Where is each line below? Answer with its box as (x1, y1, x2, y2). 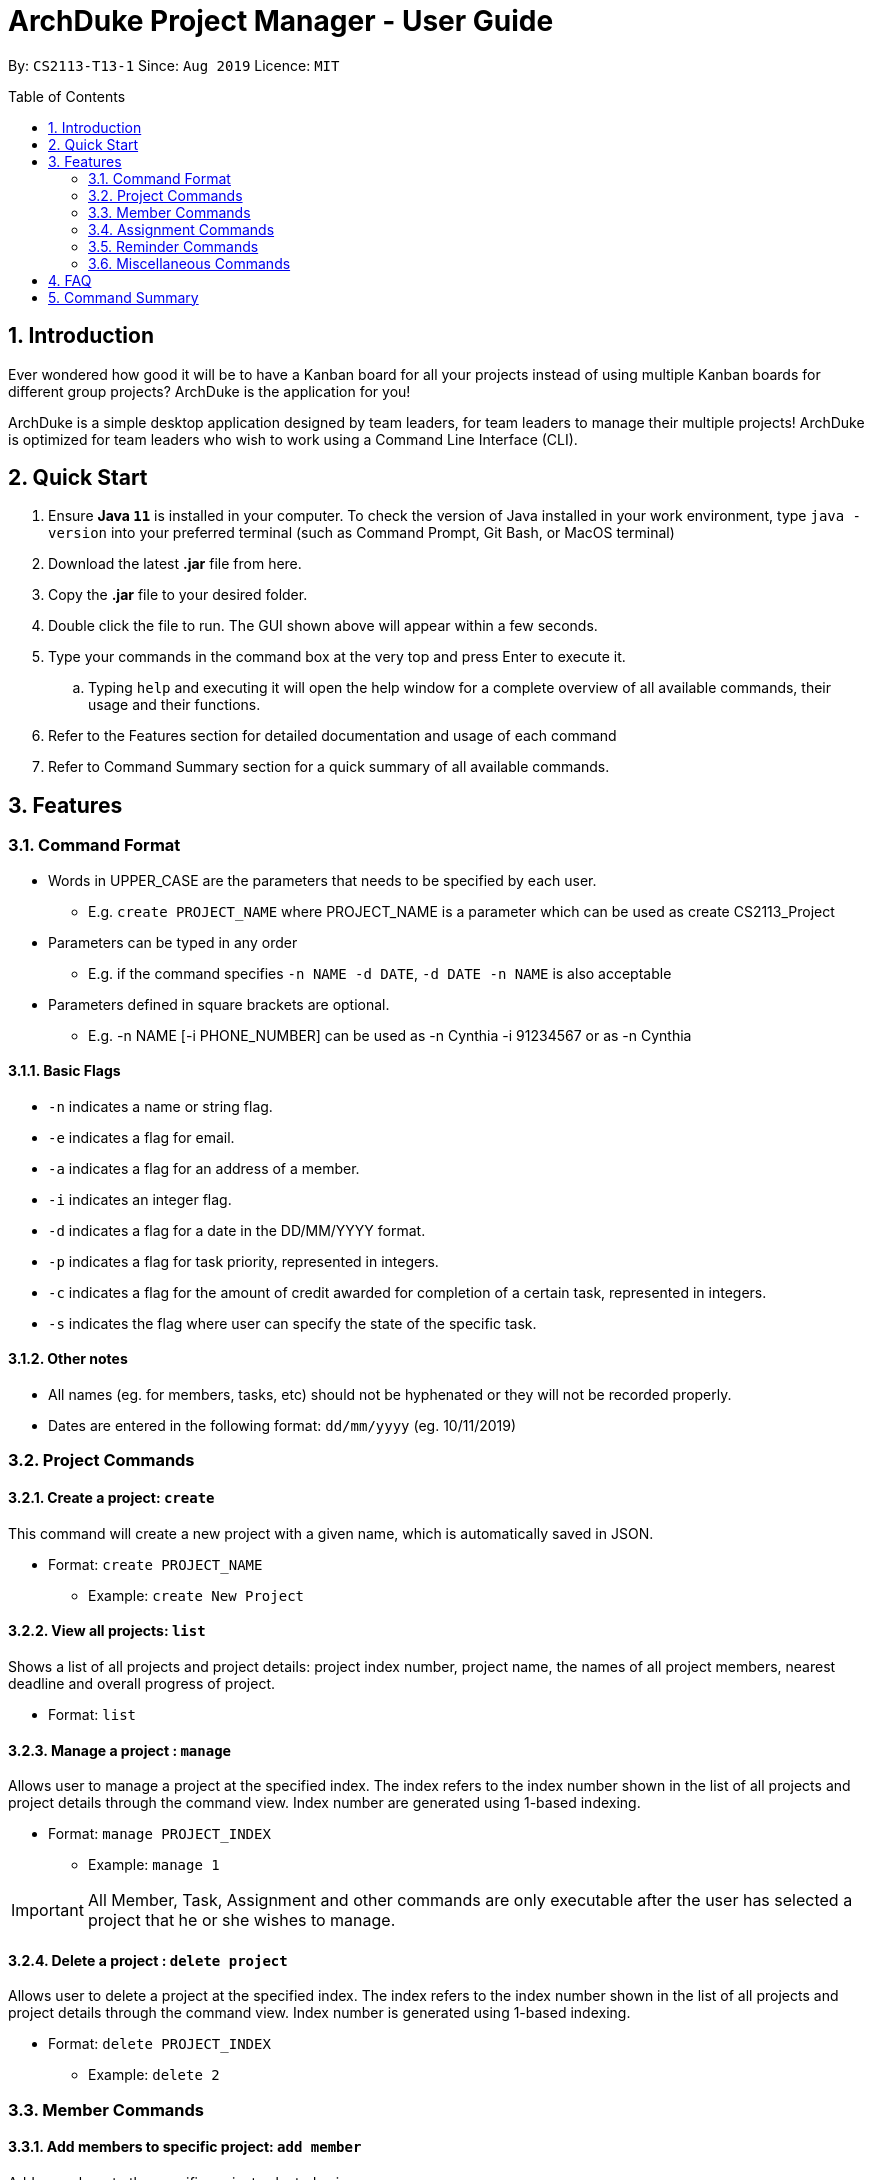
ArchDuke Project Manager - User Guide (8, 4, 554, 38)
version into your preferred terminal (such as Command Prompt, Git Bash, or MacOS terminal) (48, 524, 675, 542)
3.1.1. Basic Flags (8, 1062, 121, 1080)
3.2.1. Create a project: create (8, 1489, 215, 1507)
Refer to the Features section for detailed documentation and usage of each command (48, 727, 617, 745)
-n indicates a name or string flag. (48, 1097, 273, 1115)
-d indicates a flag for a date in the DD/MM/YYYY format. (48, 1221, 426, 1239)
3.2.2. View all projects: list (8, 1622, 206, 1640)
